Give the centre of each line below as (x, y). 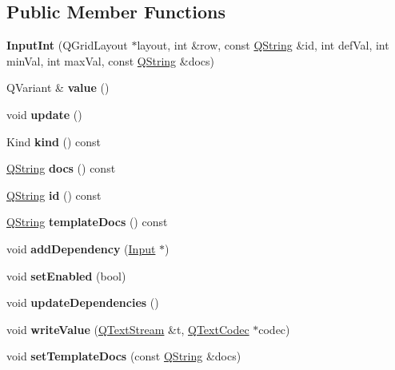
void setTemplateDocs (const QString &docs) (124, 356)
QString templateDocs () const (87, 222)
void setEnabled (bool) (66, 275)
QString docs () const (61, 168)
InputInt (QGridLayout (67, 45)
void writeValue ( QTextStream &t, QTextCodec (128, 329)
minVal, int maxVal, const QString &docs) (111, 60)
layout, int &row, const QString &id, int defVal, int (263, 45)
